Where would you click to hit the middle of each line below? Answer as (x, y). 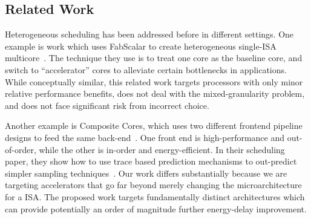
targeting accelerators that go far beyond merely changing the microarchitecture (153, 185)
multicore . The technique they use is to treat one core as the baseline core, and (154, 58)
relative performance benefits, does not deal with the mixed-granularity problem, (155, 93)
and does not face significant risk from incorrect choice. (107, 105)
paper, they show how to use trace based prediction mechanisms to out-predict (151, 161)
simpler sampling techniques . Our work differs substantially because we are (146, 173)
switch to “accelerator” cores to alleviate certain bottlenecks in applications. (146, 69)
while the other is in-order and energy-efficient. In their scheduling (162, 149)
